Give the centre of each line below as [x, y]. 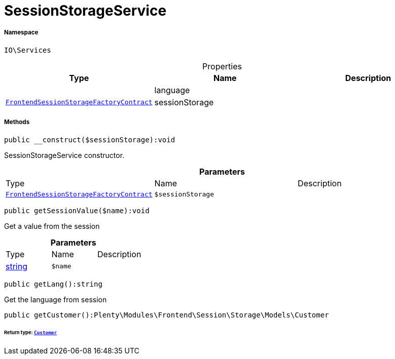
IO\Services [28, 50]
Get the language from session [56, 299]
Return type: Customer [31, 333]
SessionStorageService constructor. [64, 155]
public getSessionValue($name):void [77, 210]
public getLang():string [53, 284]
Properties [222, 66]
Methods [17, 122]
